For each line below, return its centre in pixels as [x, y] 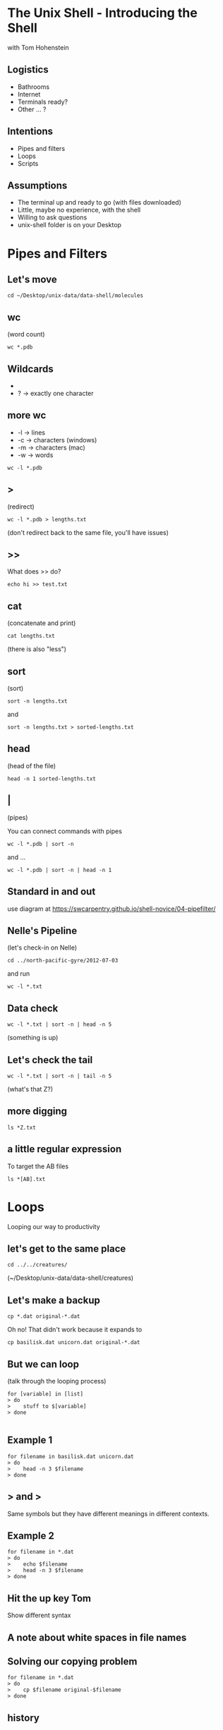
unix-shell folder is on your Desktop [70, 225]
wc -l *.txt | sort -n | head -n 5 [60, 1024]
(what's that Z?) [30, 1089]
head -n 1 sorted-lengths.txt [52, 779]
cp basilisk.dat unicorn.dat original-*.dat [74, 1343]
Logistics [28, 69]
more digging [37, 1112]
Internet [29, 94]
